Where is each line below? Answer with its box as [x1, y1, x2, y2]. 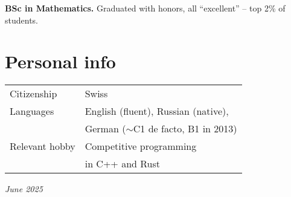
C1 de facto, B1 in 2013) [133, 121, 237, 136]
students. [5, 13, 38, 26]
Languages [10, 104, 54, 118]
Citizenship [10, 86, 57, 101]
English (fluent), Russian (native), [85, 104, 229, 118]
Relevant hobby [10, 139, 75, 153]
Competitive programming [85, 139, 197, 153]
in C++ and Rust [85, 157, 161, 171]
